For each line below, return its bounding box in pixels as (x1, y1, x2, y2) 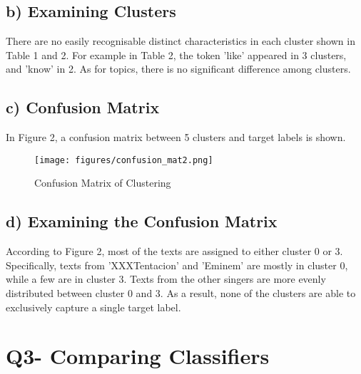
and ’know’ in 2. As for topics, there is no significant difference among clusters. (6, 61, 351, 76)
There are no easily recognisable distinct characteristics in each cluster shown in (6, 33, 355, 48)
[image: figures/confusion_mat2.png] (34, 155, 213, 165)
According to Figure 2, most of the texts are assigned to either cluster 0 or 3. (6, 244, 343, 259)
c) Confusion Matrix (6, 96, 160, 118)
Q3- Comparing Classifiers (6, 341, 270, 370)
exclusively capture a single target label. (6, 299, 181, 314)
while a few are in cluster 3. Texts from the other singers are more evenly (6, 271, 326, 286)
